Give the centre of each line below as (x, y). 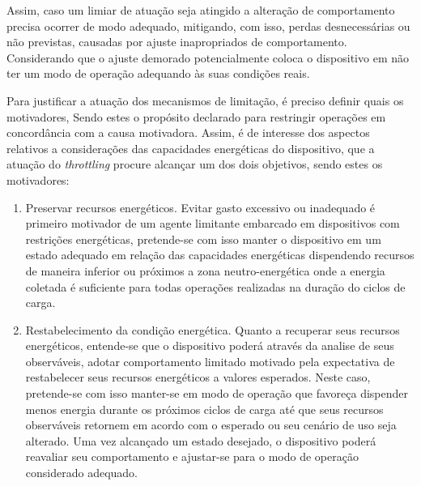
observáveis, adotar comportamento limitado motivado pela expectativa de (210, 361)
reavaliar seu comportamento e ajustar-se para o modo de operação (192, 456)
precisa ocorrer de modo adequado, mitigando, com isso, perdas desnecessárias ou (208, 26)
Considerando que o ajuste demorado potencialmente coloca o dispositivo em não (208, 57)
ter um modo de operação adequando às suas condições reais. (158, 73)
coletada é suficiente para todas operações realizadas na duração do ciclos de (215, 286)
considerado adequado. (81, 473)
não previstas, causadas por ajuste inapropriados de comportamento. (177, 42)
